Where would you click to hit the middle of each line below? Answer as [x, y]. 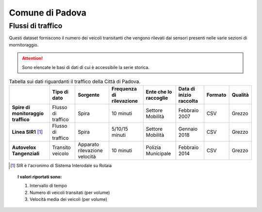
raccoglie [157, 98]
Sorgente [89, 95]
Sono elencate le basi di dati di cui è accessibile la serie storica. [86, 67]
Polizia [153, 147]
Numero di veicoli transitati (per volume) [70, 193]
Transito [62, 147]
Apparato [89, 144]
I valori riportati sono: [40, 177]
